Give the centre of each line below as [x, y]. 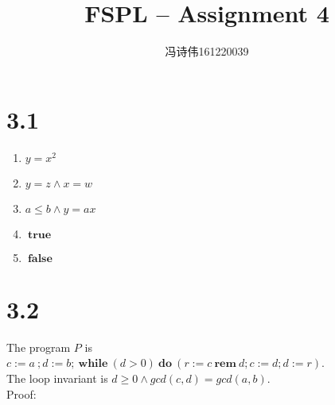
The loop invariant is [57, 378]
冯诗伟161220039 [207, 51]
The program [39, 347]
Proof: [21, 393]
